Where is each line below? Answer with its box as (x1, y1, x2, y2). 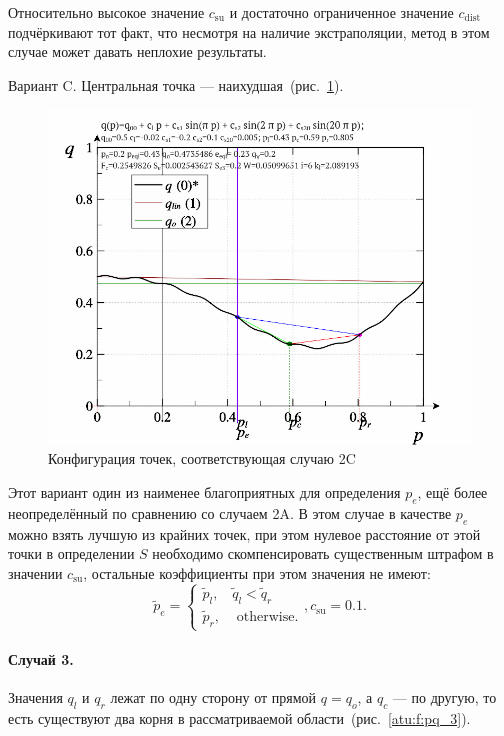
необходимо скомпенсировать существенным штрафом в (152, 543, 494, 564)
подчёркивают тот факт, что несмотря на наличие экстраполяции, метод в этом (8, 21, 490, 42)
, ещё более (417, 482, 488, 503)
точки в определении (8, 543, 135, 564)
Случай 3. (8, 648, 74, 669)
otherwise (236, 609, 295, 624)
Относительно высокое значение (8, 2, 205, 22)
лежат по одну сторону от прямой (110, 686, 317, 707)
